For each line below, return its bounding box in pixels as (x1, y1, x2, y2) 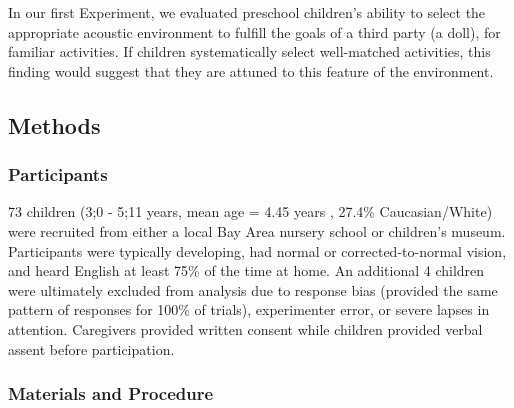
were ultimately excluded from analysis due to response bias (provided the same (8, 279, 498, 300)
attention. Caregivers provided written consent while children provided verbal (8, 318, 483, 339)
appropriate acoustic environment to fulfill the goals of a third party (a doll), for (8, 21, 501, 42)
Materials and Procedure (8, 381, 214, 406)
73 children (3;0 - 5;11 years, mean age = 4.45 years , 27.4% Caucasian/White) (8, 201, 493, 222)
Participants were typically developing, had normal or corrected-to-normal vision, (8, 240, 507, 261)
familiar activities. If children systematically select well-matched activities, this (8, 41, 491, 62)
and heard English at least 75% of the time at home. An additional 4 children (8, 260, 485, 281)
